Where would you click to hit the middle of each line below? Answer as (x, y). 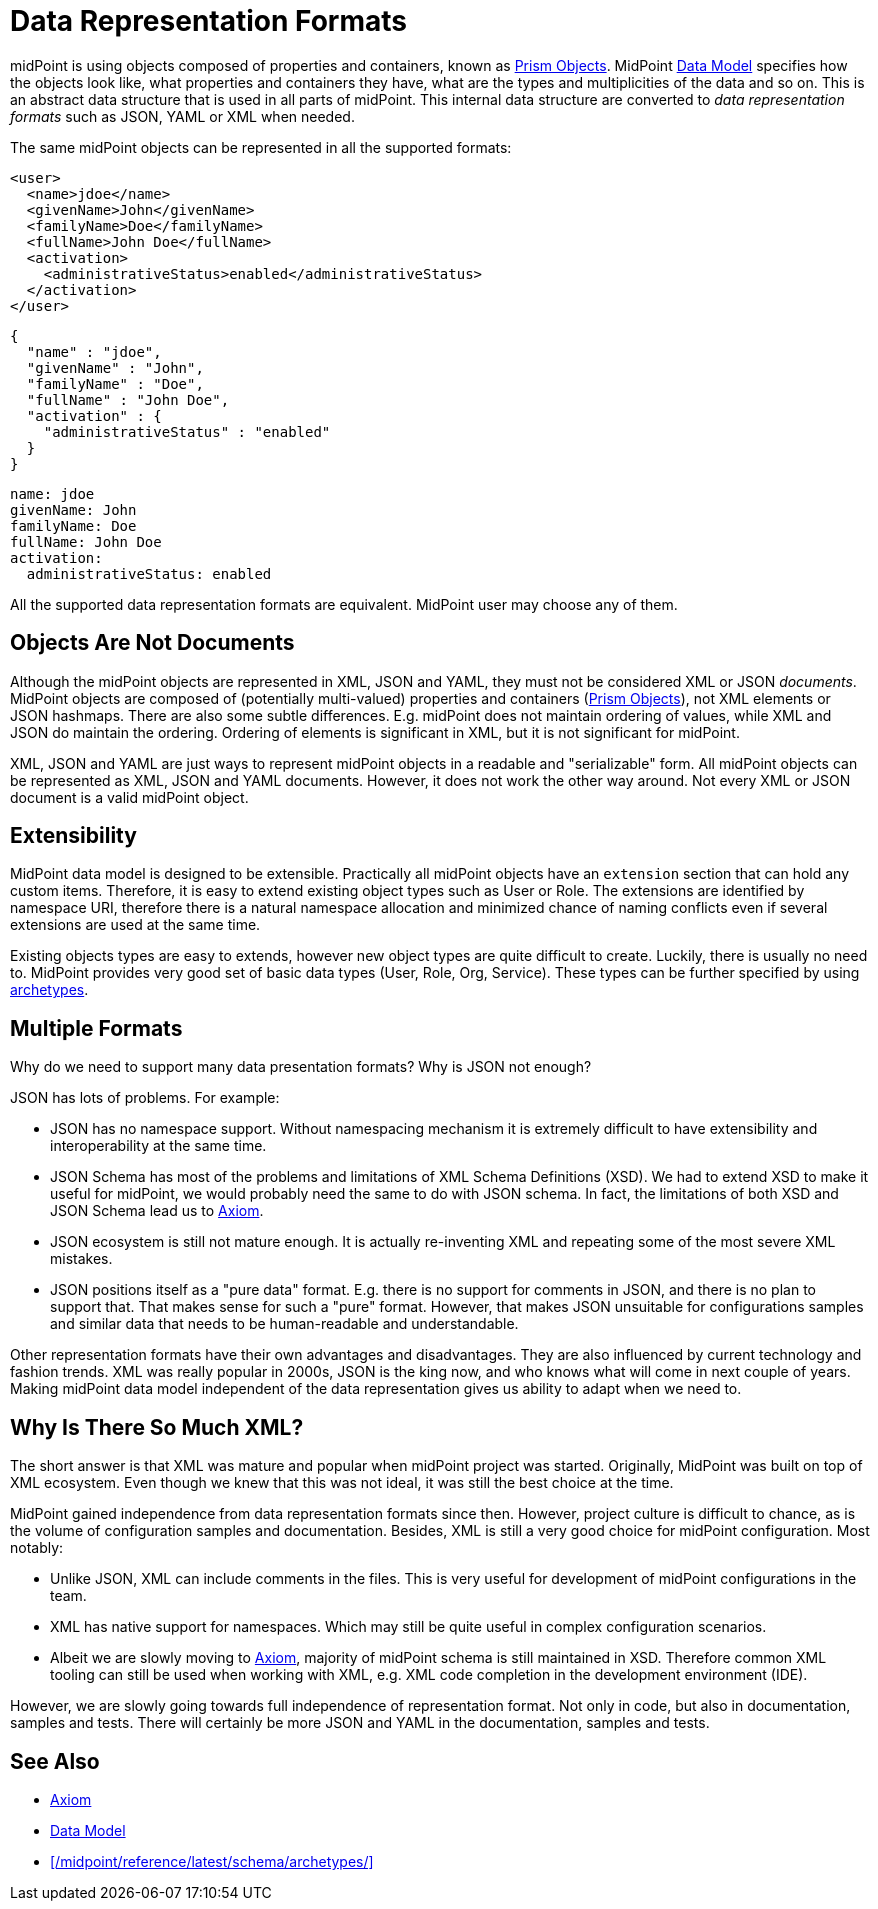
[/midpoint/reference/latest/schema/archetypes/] (212, 1861)
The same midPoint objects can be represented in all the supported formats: (261, 147)
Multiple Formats (96, 1028)
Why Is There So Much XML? (157, 1427)
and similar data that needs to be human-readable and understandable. (284, 1324)
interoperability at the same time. (158, 1146)
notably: (37, 1548)
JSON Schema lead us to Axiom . (157, 1211)
